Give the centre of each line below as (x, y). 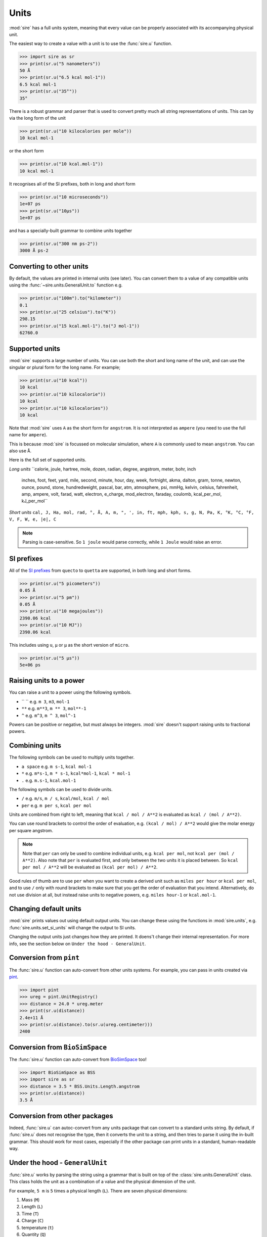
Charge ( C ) (33, 1221)
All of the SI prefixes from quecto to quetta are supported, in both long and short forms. (100, 570)
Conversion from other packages (61, 1116)
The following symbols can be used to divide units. (61, 789)
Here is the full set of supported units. (48, 460)
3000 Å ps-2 (34, 251)
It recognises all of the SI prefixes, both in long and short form (72, 184)
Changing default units (45, 909)
